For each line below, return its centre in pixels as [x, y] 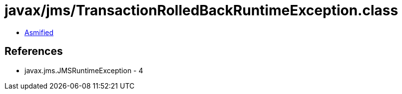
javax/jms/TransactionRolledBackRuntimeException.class [201, 10]
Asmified [39, 32]
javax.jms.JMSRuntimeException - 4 [84, 70]
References [34, 51]
